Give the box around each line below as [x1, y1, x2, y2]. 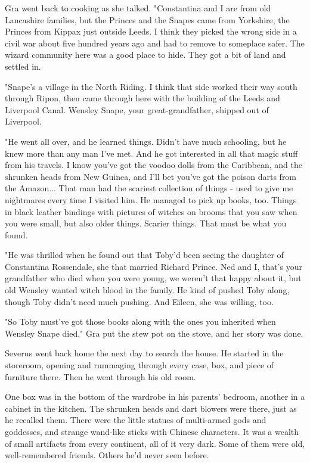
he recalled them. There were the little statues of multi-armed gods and [5, 414, 266, 426]
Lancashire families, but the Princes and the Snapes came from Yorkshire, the [5, 13, 290, 26]
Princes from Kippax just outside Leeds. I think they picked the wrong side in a [5, 25, 297, 38]
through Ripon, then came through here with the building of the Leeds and [5, 92, 280, 104]
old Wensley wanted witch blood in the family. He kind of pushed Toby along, [5, 284, 290, 296]
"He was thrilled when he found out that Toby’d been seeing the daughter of [5, 248, 284, 261]
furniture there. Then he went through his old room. [5, 370, 196, 383]
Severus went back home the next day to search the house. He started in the [5, 347, 284, 359]
